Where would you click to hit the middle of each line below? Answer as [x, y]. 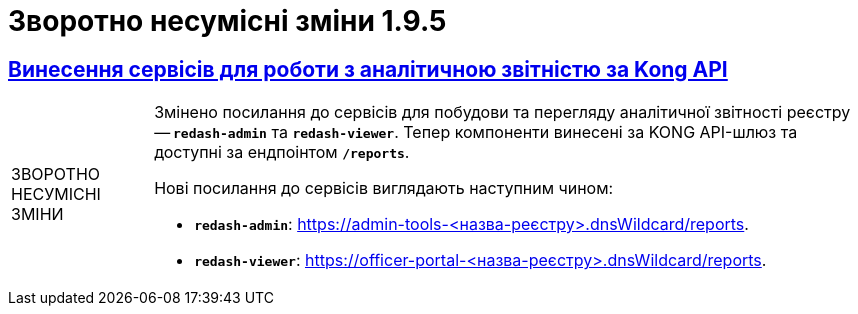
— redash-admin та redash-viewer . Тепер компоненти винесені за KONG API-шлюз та [476, 132]
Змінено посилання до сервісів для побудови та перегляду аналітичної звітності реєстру [502, 112]
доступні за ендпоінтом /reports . [282, 152]
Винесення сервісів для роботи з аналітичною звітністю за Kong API [368, 69]
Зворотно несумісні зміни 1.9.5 [227, 21]
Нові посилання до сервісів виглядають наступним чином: [384, 188]
